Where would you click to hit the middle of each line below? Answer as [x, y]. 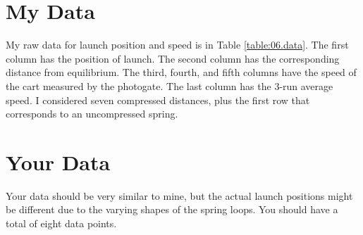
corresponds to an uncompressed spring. [92, 114]
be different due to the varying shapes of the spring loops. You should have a [172, 209]
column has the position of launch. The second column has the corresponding [173, 58]
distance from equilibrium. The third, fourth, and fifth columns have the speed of [181, 72]
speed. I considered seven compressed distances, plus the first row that [158, 100]
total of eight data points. [61, 223]
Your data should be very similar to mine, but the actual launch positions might [179, 195]
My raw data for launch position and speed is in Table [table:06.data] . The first [177, 45]
